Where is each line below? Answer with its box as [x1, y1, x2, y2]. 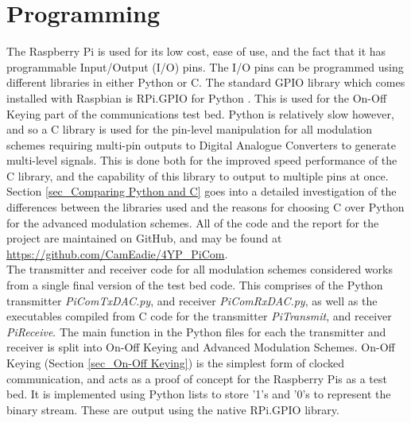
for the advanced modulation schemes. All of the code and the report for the [6, 214, 379, 231]
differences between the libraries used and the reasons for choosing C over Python [6, 199, 405, 215]
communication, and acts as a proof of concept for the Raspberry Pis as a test [6, 370, 387, 386]
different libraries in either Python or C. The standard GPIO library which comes [6, 74, 405, 91]
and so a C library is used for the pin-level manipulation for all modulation [6, 121, 373, 138]
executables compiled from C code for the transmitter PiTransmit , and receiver [6, 308, 392, 324]
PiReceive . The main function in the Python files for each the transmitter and [6, 323, 386, 340]
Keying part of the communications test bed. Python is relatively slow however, [6, 105, 394, 122]
